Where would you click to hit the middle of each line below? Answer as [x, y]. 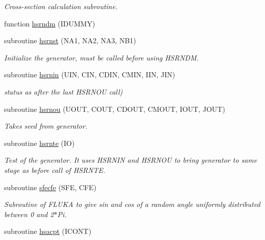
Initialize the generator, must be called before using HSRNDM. [101, 57]
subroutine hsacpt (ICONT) [48, 231]
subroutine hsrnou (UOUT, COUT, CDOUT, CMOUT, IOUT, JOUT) [115, 109]
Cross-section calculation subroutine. [61, 6]
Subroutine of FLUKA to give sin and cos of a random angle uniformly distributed [132, 204]
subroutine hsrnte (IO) [39, 143]
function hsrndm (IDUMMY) [50, 23]
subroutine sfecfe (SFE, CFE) [50, 187]
